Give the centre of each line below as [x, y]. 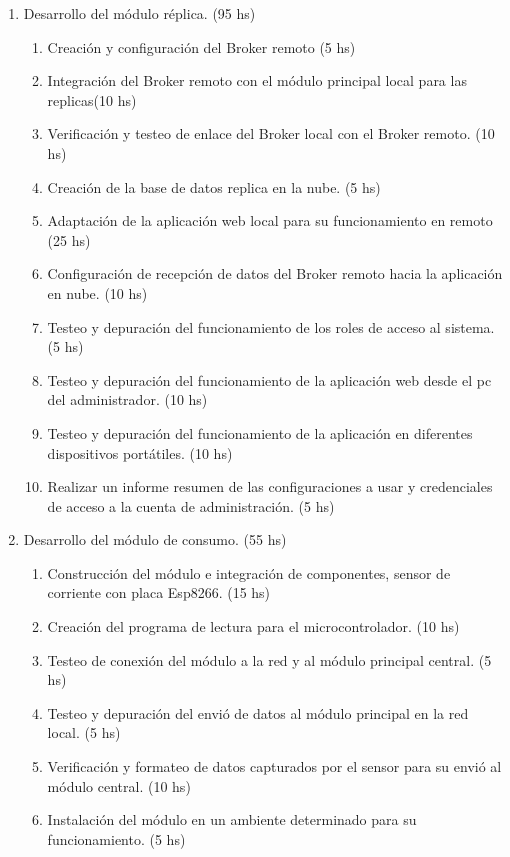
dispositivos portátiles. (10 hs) [140, 452]
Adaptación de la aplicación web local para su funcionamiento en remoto [270, 220]
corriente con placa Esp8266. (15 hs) [159, 592]
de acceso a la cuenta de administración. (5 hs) [191, 505]
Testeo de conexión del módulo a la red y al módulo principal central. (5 [269, 659]
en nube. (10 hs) [97, 292]
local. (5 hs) [84, 732]
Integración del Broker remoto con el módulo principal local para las [257, 80]
